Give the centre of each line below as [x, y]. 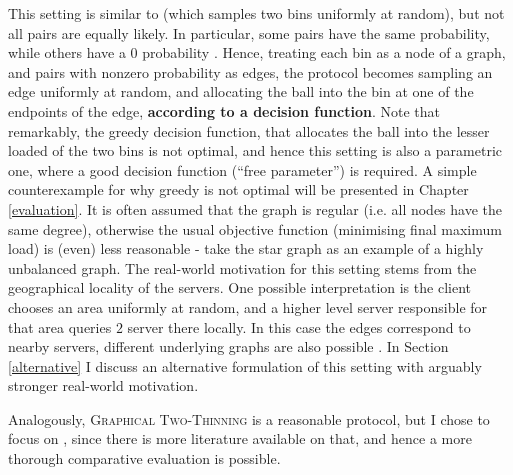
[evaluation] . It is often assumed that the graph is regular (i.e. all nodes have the [255, 208]
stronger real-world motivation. [103, 385]
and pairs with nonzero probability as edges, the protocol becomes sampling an [250, 71]
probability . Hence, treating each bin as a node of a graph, [324, 52]
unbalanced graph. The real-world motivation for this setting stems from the [242, 267]
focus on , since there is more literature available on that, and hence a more [240, 438]
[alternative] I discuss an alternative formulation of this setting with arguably [245, 365]
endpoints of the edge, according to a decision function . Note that [224, 110]
